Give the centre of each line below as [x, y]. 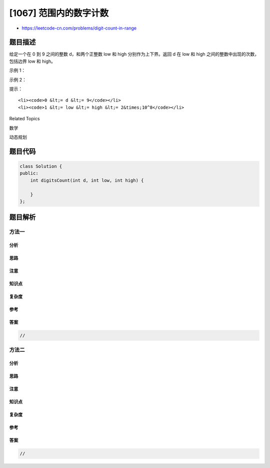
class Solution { [41, 166]
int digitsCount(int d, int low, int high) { [87, 180]
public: [29, 173]
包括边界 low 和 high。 [32, 61]
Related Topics [24, 119]
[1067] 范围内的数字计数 [59, 13]
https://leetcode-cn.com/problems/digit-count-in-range [79, 28]
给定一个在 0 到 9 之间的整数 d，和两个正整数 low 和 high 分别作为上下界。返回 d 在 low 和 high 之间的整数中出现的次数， [134, 54]
